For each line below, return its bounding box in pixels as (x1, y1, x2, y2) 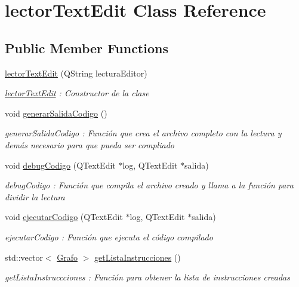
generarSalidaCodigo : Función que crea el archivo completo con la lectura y (5, 127, 282, 139)
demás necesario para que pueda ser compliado (5, 138, 174, 151)
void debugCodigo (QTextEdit (5, 158, 116, 171)
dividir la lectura (5, 190, 65, 203)
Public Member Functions (5, 38, 168, 57)
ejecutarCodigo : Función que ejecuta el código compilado (5, 230, 213, 243)
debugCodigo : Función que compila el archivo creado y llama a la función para (5, 179, 294, 191)
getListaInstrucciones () (94, 251, 181, 263)
